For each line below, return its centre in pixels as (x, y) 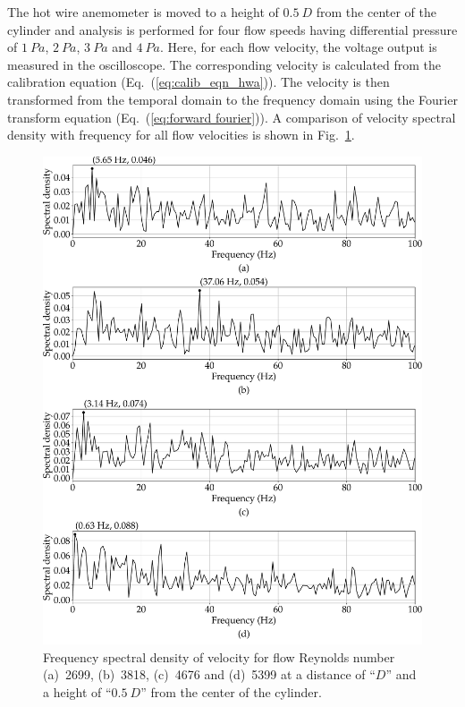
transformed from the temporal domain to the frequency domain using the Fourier (232, 99)
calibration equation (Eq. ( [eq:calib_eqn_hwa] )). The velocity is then (199, 82)
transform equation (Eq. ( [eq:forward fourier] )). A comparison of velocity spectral (232, 117)
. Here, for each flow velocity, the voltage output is (298, 47)
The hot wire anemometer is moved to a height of (143, 12)
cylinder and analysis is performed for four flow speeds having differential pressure (232, 29)
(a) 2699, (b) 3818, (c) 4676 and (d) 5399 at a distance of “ (209, 674)
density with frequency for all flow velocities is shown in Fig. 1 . (181, 135)
